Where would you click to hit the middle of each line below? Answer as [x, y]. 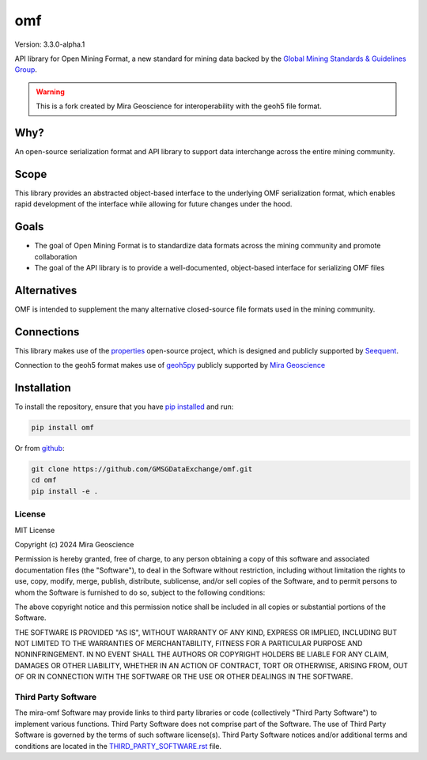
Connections [47, 332]
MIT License [35, 530]
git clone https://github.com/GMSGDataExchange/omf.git [142, 469]
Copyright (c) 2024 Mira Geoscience [74, 544]
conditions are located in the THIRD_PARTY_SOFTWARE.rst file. [118, 746]
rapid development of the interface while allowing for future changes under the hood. [153, 204]
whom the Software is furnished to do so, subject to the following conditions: [140, 592]
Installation [43, 388]
